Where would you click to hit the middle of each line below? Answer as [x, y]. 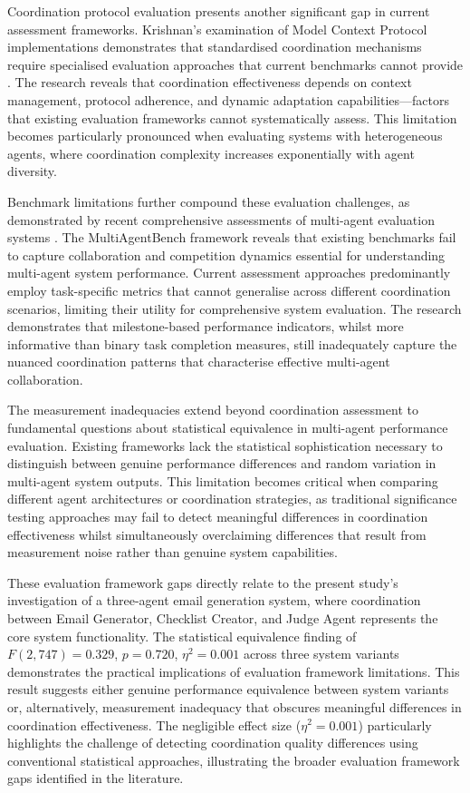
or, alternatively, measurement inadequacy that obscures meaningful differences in [235, 706]
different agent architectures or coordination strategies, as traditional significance [232, 499]
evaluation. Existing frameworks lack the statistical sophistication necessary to [225, 445]
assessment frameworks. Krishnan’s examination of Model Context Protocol [217, 29]
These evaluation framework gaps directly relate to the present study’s [203, 582]
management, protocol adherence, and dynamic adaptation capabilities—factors [228, 99]
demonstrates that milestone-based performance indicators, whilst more [206, 326]
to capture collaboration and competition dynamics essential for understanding [226, 255]
